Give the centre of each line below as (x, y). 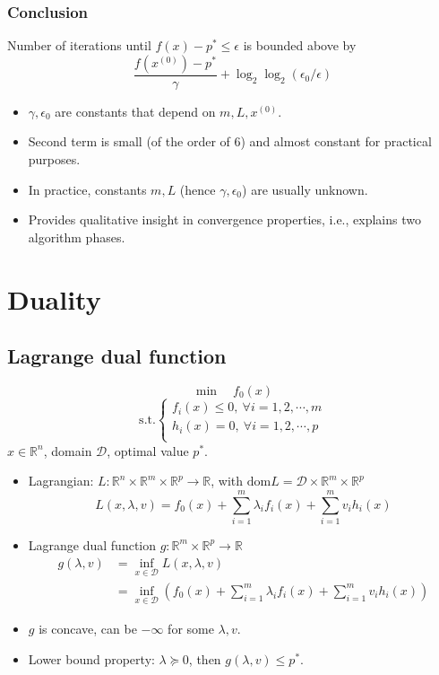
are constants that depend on (135, 111)
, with (227, 481)
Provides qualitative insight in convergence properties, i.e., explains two (224, 219)
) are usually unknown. (305, 189)
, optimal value (148, 450)
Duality (54, 298)
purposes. (54, 159)
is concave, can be (88, 628)
